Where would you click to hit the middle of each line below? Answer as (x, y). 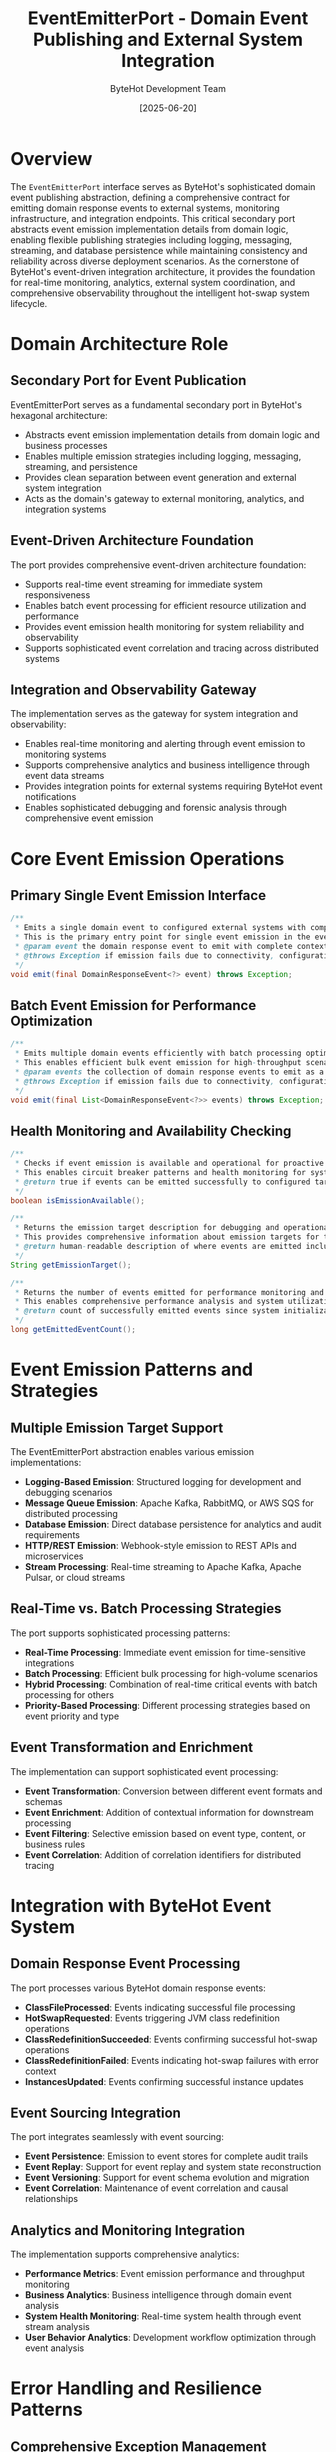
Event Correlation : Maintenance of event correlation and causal (156, 2188)
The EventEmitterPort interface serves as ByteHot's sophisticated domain (163, 186)
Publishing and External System (168, 39)
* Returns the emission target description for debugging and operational (173, 1228)
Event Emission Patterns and (131, 1369)
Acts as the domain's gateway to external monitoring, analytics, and (164, 498)
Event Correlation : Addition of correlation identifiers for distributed (163, 1854)
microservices (54, 1556)
